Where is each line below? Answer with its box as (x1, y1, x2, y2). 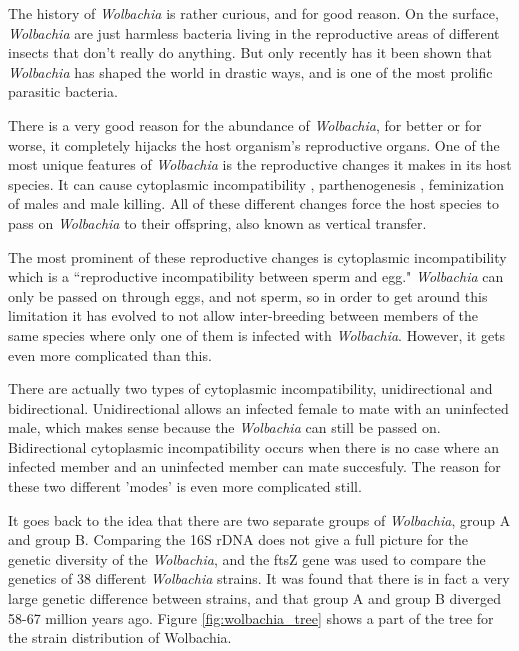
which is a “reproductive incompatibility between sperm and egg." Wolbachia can (8, 266, 504, 287)
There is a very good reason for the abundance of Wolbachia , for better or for (8, 114, 482, 135)
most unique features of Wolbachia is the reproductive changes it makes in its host (8, 154, 512, 175)
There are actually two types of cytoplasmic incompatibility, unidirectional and (8, 378, 493, 399)
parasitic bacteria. (8, 81, 118, 102)
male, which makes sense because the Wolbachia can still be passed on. (8, 417, 441, 438)
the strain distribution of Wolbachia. (8, 627, 232, 648)
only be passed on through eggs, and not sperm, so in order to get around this (8, 285, 488, 306)
